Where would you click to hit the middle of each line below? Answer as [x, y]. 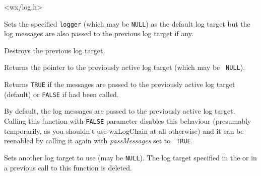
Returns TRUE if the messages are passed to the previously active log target [120, 84]
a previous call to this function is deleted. [68, 167]
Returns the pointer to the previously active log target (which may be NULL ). [125, 67]
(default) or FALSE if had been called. [61, 94]
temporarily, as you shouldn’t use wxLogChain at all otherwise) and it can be [124, 130]
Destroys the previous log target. [55, 50]
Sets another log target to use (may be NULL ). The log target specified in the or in [130, 157]
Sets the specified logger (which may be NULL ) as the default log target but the [127, 23]
